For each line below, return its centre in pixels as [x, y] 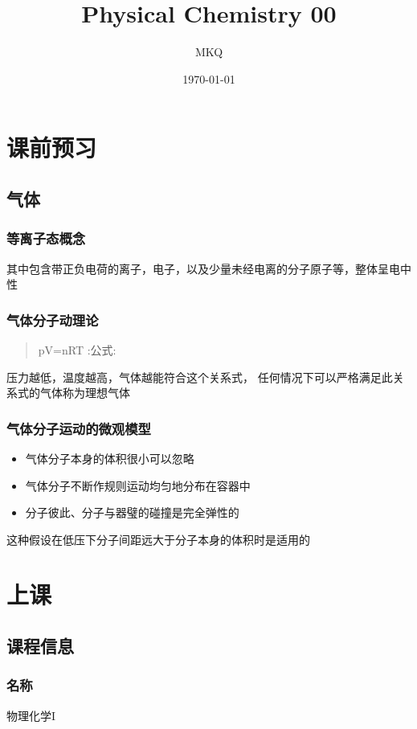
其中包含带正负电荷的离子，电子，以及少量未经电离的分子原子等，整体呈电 [203, 268]
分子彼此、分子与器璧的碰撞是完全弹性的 [132, 512]
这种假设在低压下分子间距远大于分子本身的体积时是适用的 [158, 539]
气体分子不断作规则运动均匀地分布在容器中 [138, 485]
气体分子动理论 [53, 319]
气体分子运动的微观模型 [79, 428]
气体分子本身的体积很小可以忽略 [110, 458]
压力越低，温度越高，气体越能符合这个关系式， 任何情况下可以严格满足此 [200, 377]
